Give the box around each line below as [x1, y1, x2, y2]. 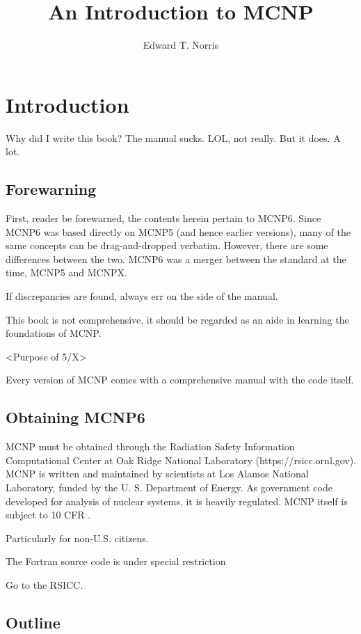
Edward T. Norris [143, 38, 219, 52]
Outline [6, 611, 61, 633]
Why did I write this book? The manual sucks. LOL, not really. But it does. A [6, 130, 341, 145]
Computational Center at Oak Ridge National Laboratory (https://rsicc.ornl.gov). [6, 452, 357, 467]
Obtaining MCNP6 [6, 406, 145, 428]
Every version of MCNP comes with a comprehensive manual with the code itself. [6, 372, 354, 387]
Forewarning [6, 178, 97, 200]
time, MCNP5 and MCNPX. [6, 265, 128, 280]
